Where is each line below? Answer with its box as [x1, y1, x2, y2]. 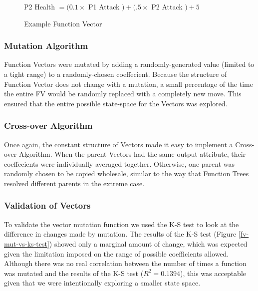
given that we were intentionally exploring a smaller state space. [4, 278, 201, 288]
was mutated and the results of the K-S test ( [4, 268, 144, 278]
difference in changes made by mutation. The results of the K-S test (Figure [4, 229, 237, 239]
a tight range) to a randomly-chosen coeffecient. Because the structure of [4, 69, 227, 79]
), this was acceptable [180, 268, 247, 278]
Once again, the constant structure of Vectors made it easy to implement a [4, 139, 233, 149]
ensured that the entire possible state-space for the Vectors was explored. [4, 98, 228, 108]
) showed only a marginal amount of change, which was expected [49, 238, 248, 249]
